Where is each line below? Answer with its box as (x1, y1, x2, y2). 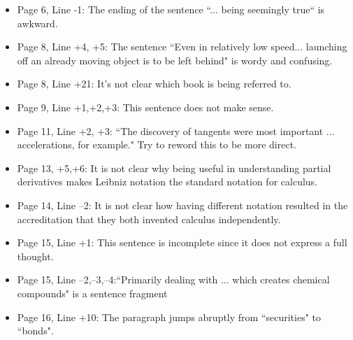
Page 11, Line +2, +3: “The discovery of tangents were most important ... (17, 123, 335, 138)
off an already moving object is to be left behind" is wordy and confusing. (17, 52, 333, 67)
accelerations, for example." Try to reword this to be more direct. (17, 137, 296, 152)
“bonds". (17, 323, 54, 338)
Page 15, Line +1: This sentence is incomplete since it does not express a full (17, 235, 347, 250)
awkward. (17, 15, 58, 30)
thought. (17, 248, 54, 263)
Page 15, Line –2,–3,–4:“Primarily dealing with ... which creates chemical (17, 272, 330, 287)
